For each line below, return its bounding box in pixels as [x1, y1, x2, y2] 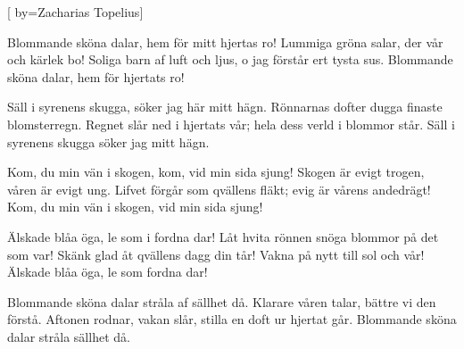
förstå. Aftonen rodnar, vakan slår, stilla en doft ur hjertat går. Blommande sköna [7, 310, 457, 328]
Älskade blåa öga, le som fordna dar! [7, 262, 208, 281]
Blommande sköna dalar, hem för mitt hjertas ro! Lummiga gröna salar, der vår [7, 32, 443, 51]
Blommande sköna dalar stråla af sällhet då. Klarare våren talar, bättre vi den [7, 292, 436, 311]
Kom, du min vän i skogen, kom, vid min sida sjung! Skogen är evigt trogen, [7, 162, 425, 181]
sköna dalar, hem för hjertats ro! [7, 67, 185, 86]
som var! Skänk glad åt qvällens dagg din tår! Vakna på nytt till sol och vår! [7, 245, 425, 263]
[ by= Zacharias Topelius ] [7, 3, 144, 21]
